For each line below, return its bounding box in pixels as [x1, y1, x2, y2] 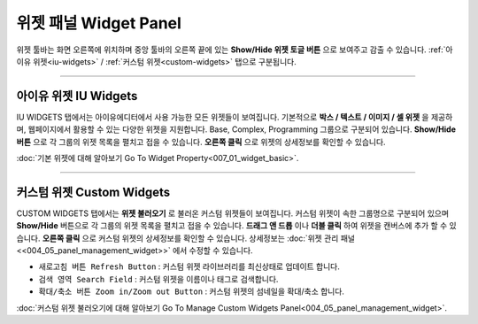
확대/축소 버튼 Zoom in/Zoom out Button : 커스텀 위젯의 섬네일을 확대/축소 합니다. [38, 286, 345, 297]
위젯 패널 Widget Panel [16, 13, 181, 33]
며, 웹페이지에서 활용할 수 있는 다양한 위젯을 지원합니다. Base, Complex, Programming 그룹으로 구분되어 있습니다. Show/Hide [16, 124, 456, 135]
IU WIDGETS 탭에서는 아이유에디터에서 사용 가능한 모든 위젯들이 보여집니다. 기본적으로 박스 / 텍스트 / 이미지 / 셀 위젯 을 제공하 [16, 112, 453, 122]
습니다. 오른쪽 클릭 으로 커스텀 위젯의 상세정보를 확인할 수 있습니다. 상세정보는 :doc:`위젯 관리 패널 [16, 233, 356, 243]
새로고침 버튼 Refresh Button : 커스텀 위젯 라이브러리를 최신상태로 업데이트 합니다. [38, 261, 341, 272]
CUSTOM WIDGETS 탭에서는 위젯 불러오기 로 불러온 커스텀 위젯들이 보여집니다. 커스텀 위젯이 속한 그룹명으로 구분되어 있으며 [16, 208, 450, 219]
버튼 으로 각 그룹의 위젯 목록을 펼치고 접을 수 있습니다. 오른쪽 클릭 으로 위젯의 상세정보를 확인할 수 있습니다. [16, 136, 386, 147]
